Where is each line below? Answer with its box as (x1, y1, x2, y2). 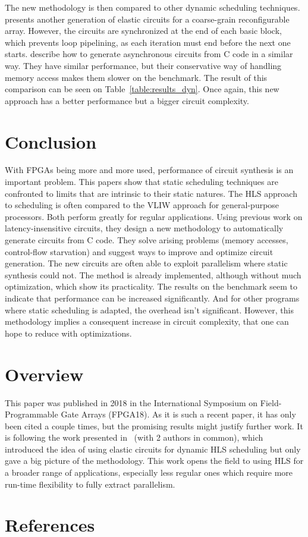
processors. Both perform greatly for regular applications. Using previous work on (5, 210, 303, 222)
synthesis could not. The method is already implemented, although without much (5, 268, 301, 281)
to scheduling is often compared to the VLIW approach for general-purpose (5, 199, 279, 211)
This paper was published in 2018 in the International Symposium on (5, 396, 258, 409)
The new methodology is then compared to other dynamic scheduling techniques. (5, 1, 300, 13)
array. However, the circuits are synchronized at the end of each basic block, (5, 24, 282, 37)
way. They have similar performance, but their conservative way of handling (5, 59, 282, 71)
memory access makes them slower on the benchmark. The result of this (5, 71, 268, 83)
